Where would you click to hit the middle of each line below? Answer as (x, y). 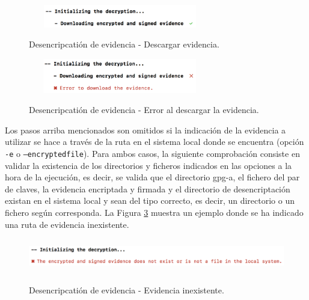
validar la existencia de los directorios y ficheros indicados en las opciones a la (148, 165)
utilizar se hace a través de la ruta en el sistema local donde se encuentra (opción (154, 142)
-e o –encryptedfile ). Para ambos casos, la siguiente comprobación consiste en (152, 154)
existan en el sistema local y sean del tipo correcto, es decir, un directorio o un (150, 201)
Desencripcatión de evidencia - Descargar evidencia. (124, 44)
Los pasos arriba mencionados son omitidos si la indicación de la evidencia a (145, 130)
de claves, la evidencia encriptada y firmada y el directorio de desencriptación (148, 188)
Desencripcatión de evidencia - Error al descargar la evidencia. (144, 110)
